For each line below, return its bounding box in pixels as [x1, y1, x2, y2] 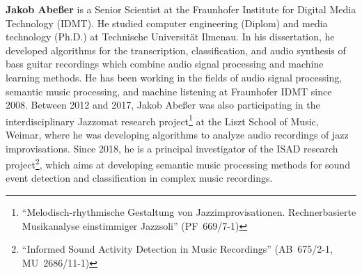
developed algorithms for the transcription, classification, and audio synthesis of [6, 42, 346, 57]
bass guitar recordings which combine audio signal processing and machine [6, 56, 324, 71]
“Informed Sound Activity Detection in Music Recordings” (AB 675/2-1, [22, 242, 333, 256]
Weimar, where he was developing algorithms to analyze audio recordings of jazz [6, 127, 349, 141]
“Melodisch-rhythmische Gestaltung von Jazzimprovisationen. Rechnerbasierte [22, 205, 356, 219]
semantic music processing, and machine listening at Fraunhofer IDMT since [6, 84, 332, 98]
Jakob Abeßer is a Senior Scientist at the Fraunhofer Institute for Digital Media [6, 2, 356, 16]
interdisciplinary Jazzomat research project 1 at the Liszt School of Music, [6, 111, 319, 128]
